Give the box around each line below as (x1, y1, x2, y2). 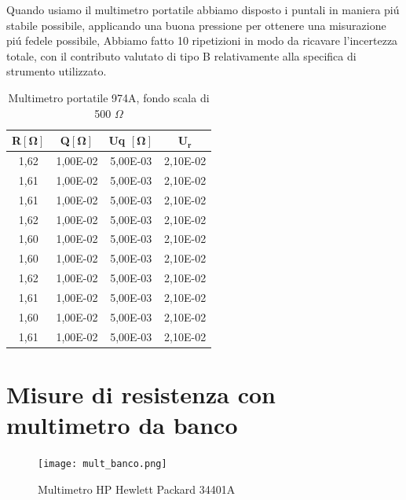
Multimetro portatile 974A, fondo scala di (8, 89, 210, 105)
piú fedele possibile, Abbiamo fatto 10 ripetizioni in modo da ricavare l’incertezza (6, 32, 398, 49)
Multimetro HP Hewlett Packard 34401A (38, 480, 236, 497)
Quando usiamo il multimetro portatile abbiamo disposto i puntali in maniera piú (6, 2, 400, 17)
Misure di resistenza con (6, 377, 276, 410)
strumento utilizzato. (6, 63, 107, 79)
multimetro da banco (6, 409, 238, 441)
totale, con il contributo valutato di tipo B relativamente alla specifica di (6, 47, 357, 64)
